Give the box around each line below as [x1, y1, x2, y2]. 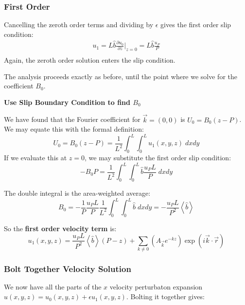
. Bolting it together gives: [126, 291, 205, 302]
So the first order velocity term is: [4, 223, 117, 233]
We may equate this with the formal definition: [4, 124, 144, 134]
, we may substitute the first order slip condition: [85, 152, 231, 163]
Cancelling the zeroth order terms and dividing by [4, 19, 154, 30]
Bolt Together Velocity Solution [4, 263, 131, 275]
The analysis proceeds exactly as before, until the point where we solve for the [4, 71, 238, 81]
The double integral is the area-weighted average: [4, 187, 151, 198]
